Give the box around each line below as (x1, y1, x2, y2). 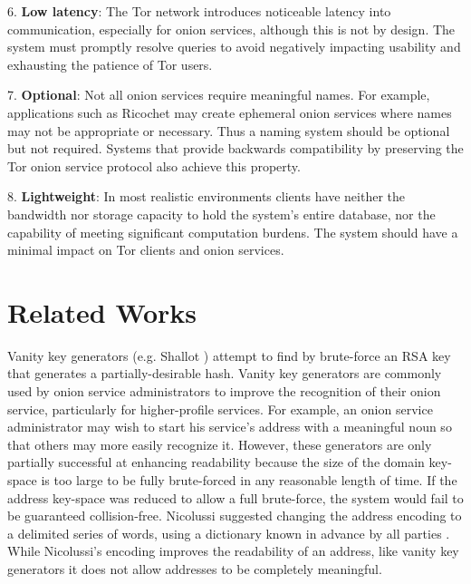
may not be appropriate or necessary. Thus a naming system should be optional (7, 121, 450, 140)
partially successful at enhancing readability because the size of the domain (7, 453, 425, 472)
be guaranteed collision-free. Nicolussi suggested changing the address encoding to (7, 506, 462, 525)
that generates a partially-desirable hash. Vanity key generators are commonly (7, 364, 442, 383)
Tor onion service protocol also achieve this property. (7, 156, 301, 175)
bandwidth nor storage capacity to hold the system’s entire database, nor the (7, 204, 436, 223)
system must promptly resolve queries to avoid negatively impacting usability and (7, 37, 461, 56)
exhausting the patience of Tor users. (7, 54, 213, 73)
